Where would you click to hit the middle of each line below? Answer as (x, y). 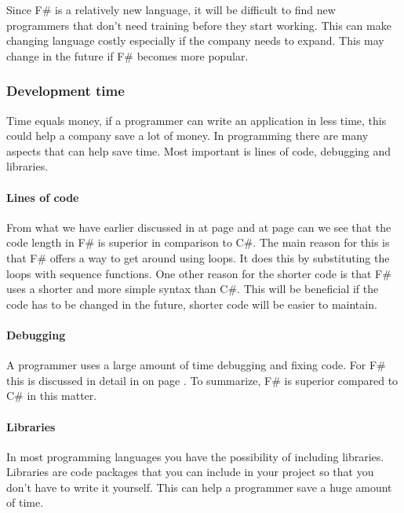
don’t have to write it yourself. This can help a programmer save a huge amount (199, 487)
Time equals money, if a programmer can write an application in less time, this (197, 120)
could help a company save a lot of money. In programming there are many (187, 136)
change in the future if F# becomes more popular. (127, 55)
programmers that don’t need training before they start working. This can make (199, 25)
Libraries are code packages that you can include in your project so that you (190, 472)
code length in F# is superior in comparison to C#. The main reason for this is (198, 242)
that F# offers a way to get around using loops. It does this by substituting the (198, 257)
